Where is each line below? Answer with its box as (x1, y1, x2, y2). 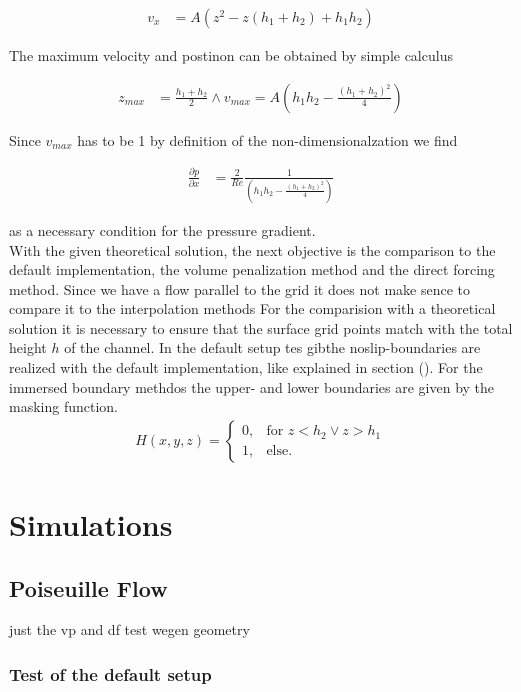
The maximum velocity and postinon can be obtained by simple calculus (9, 45, 453, 66)
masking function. (9, 396, 118, 417)
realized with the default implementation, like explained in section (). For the (9, 357, 483, 378)
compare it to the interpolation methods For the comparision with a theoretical (9, 298, 496, 319)
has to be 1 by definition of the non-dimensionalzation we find (77, 129, 458, 150)
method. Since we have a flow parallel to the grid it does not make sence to (9, 278, 471, 299)
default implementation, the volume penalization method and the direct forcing (9, 259, 495, 280)
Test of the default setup (9, 661, 212, 686)
